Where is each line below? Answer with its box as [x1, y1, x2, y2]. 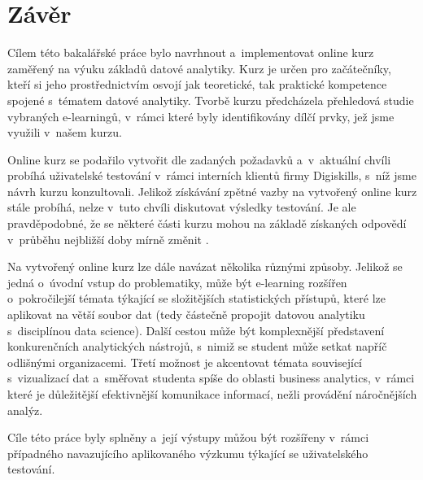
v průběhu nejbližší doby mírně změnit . [7, 230, 209, 247]
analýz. [7, 401, 43, 418]
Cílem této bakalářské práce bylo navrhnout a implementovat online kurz [7, 44, 374, 61]
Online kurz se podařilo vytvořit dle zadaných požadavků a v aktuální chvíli [7, 151, 391, 168]
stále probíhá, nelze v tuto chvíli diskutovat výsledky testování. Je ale [7, 199, 356, 216]
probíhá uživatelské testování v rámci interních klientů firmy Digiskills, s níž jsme [7, 167, 416, 184]
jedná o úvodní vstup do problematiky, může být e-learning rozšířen [7, 273, 347, 290]
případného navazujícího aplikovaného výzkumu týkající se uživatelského [7, 444, 368, 461]
